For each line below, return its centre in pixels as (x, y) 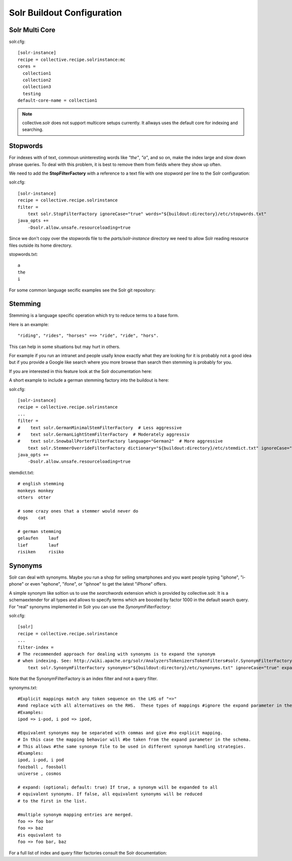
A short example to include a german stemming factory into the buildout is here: (89, 380)
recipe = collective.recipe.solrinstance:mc (72, 59)
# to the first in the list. (52, 801)
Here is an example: (29, 324)
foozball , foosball (42, 767)
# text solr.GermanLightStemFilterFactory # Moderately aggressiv (104, 434)
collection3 (37, 87)
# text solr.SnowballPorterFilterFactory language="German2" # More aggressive (120, 441)
